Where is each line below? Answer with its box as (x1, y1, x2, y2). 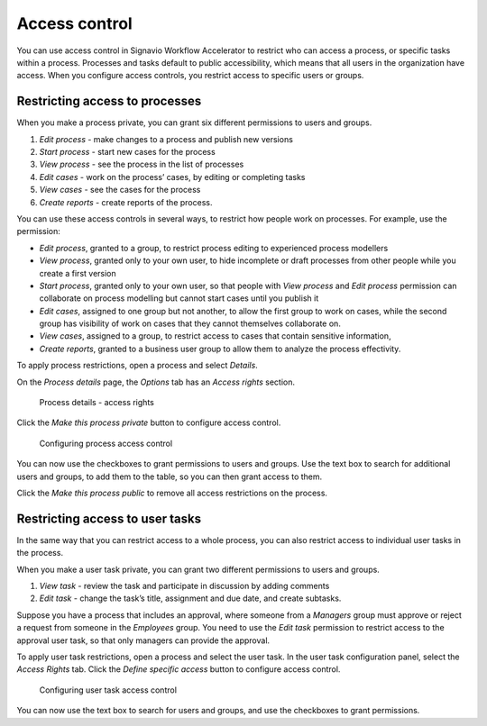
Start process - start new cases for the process (39, 147, 216, 158)
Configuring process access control (39, 438, 173, 449)
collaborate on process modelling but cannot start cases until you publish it (39, 293, 319, 304)
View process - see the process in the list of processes (39, 159, 244, 170)
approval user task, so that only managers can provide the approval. (16, 635, 271, 646)
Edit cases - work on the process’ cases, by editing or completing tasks (39, 171, 306, 182)
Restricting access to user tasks (16, 511, 202, 526)
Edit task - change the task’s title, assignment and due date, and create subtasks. (39, 593, 342, 603)
